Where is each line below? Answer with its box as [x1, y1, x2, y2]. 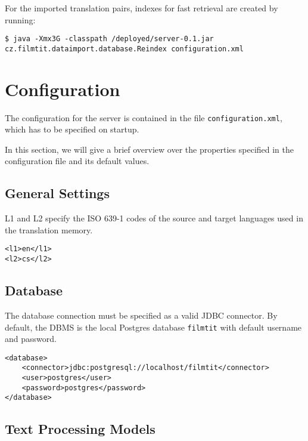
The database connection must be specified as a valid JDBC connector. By [5, 309, 278, 321]
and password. [5, 332, 57, 345]
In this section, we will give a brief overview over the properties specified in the [5, 143, 294, 155]
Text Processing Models [5, 420, 155, 438]
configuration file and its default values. [5, 155, 150, 167]
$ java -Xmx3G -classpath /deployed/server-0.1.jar [5, 35, 214, 44]
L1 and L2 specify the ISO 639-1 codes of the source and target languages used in [5, 212, 303, 224]
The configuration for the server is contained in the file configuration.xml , [5, 111, 282, 124]
